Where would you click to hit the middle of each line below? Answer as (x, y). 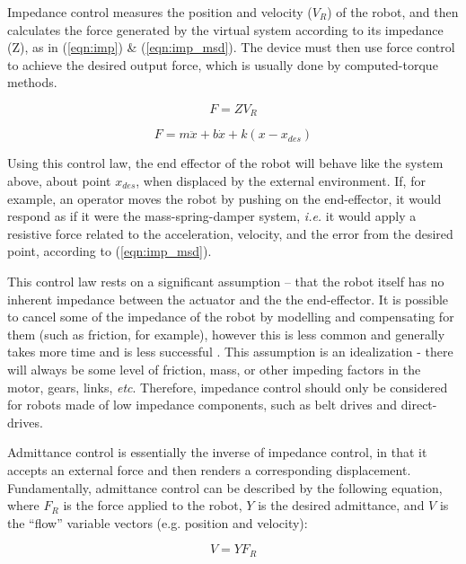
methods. (32, 82)
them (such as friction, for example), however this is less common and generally (226, 334)
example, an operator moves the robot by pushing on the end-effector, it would (224, 198)
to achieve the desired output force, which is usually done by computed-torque (223, 64)
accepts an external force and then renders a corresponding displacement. (209, 469)
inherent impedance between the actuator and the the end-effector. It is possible (228, 299)
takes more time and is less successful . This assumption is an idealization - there (230, 352)
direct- (419, 405)
